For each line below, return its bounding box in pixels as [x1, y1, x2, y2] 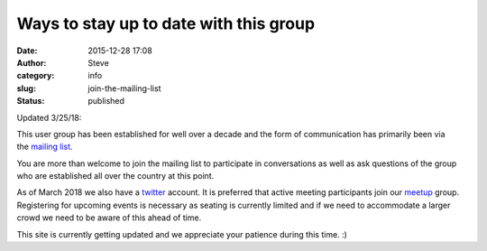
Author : [16, 57, 47, 68]
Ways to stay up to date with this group [16, 14, 316, 33]
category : [16, 70, 55, 81]
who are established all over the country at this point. [16, 171, 215, 181]
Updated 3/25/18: [16, 112, 82, 123]
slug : [16, 82, 36, 94]
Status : [16, 96, 45, 107]
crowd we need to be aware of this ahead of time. [16, 212, 202, 223]
